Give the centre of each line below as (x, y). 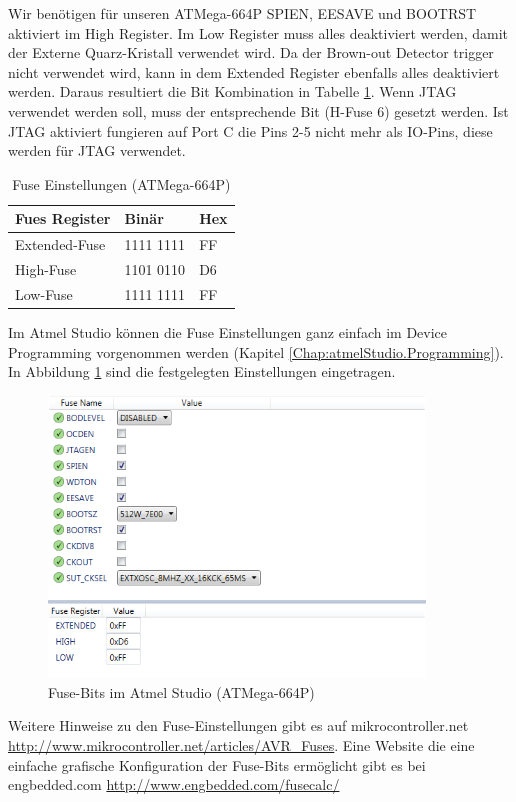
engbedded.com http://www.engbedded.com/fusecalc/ (174, 784)
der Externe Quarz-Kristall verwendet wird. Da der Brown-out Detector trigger (251, 52)
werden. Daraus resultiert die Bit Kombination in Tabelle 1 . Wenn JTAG (232, 91)
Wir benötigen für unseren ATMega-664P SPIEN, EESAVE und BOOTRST (242, 13)
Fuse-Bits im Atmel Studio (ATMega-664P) (181, 691)
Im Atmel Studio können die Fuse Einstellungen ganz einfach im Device (228, 331)
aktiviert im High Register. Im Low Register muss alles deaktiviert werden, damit (258, 32)
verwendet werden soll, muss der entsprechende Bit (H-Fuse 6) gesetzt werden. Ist (258, 110)
